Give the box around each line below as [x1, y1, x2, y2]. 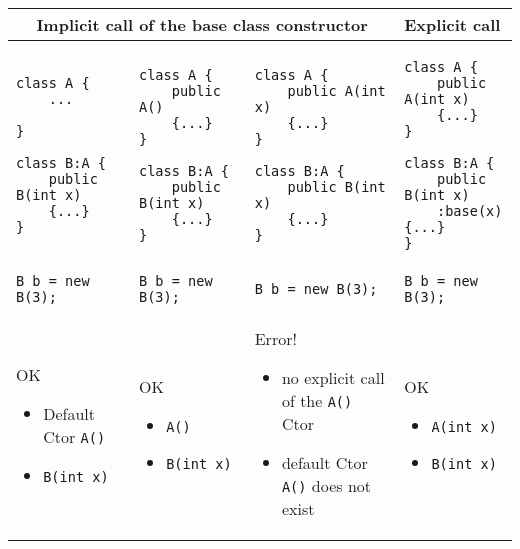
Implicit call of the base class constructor [36, 13, 368, 36]
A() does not [281, 474, 371, 497]
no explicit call [281, 366, 385, 389]
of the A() [281, 389, 353, 412]
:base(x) [437, 203, 503, 219]
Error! [254, 327, 297, 350]
